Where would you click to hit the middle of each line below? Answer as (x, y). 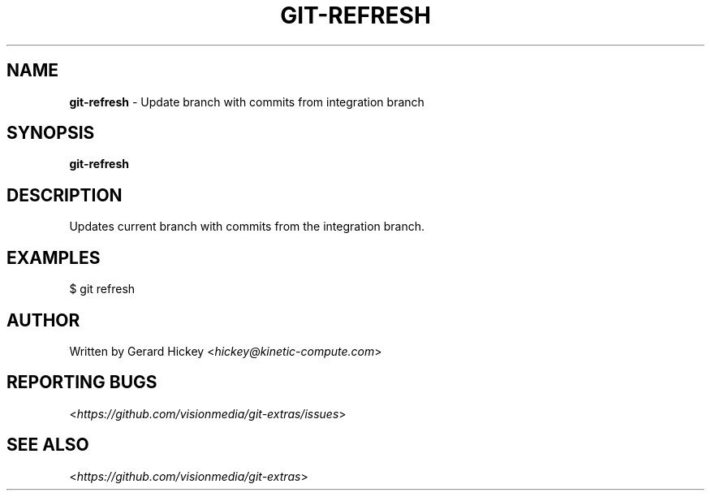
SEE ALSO (48, 445)
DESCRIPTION (65, 195)
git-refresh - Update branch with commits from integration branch (247, 102)
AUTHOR (43, 320)
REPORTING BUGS (82, 382)
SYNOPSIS (51, 133)
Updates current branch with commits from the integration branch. (247, 227)
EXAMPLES (54, 257)
